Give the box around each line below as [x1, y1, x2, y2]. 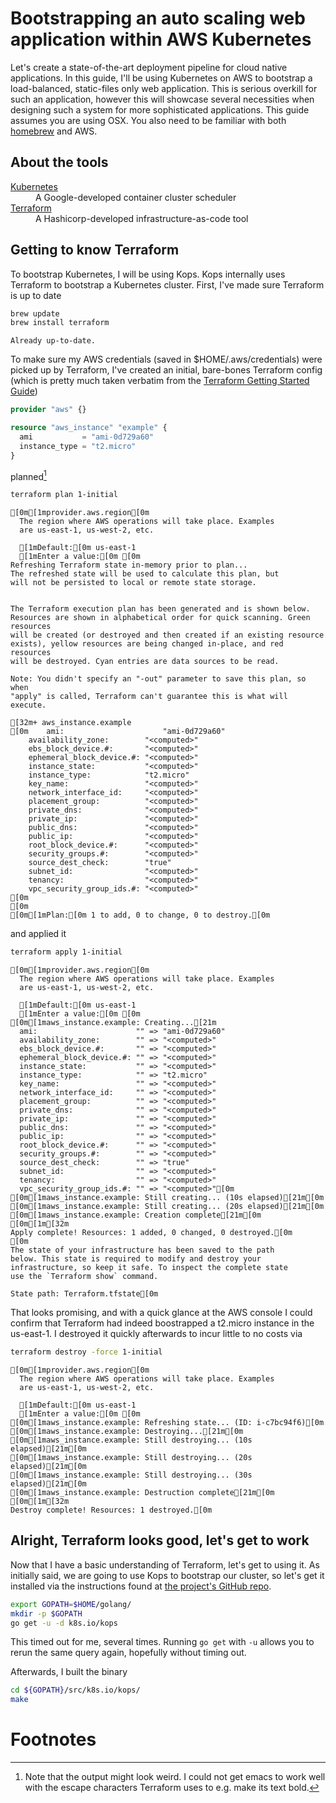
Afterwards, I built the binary [10, 1666, 128, 1678]
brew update [10, 308, 60, 319]
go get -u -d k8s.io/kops [10, 1618, 118, 1628]
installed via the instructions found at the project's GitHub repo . [10, 1580, 272, 1592]
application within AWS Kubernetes [10, 28, 312, 51]
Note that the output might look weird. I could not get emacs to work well [24, 1771, 326, 1783]
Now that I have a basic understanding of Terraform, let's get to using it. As [10, 1558, 320, 1571]
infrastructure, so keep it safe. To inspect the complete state [10, 1263, 288, 1273]
